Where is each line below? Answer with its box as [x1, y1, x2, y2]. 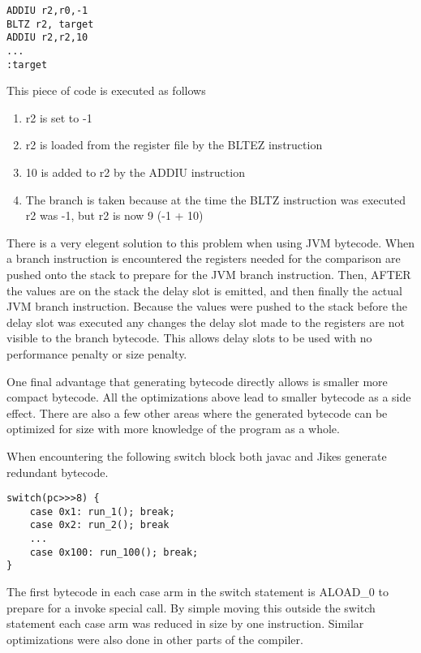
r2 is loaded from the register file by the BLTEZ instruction [25, 136, 323, 153]
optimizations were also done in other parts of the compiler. [6, 630, 303, 647]
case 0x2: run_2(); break [29, 519, 170, 531]
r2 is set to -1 [25, 109, 92, 126]
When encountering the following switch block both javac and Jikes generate [6, 447, 387, 464]
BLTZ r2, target [6, 18, 94, 30]
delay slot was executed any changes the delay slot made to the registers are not [6, 313, 405, 330]
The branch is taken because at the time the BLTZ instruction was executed [25, 191, 406, 208]
